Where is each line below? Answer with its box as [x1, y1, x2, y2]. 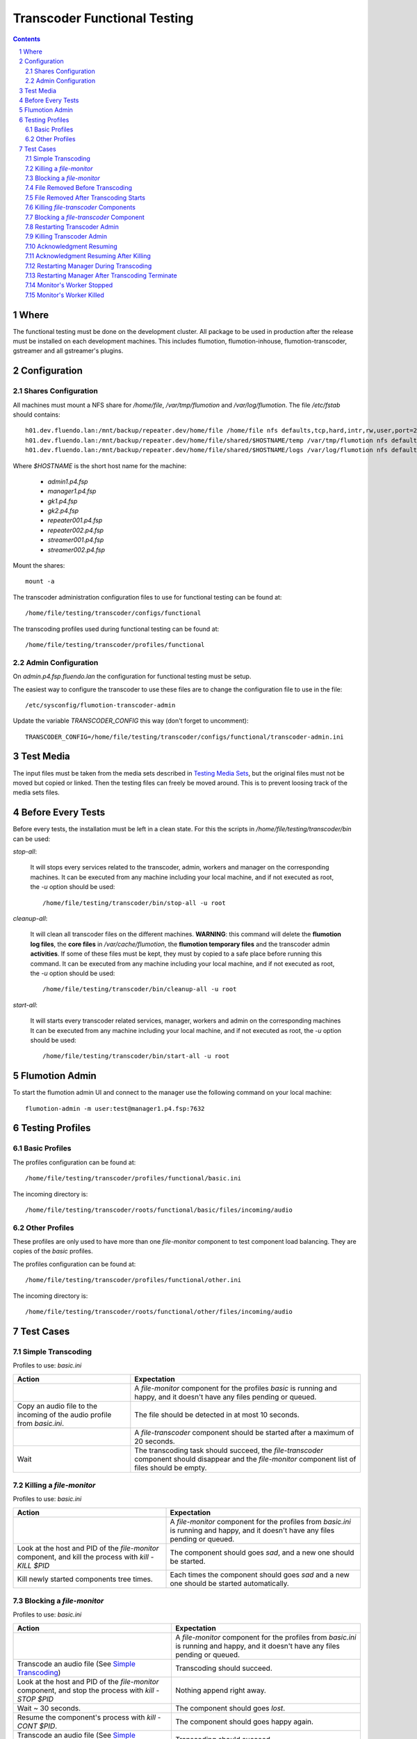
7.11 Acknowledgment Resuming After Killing [25, 252, 151, 260]
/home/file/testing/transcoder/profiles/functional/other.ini [25, 1276, 242, 1284]
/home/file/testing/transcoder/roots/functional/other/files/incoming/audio [25, 1308, 293, 1316]
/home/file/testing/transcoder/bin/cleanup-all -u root [42, 985, 237, 993]
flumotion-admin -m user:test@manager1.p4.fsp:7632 [25, 1105, 205, 1112]
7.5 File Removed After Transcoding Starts [25, 193, 146, 202]
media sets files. [13, 788, 60, 796]
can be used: [13, 835, 51, 843]
